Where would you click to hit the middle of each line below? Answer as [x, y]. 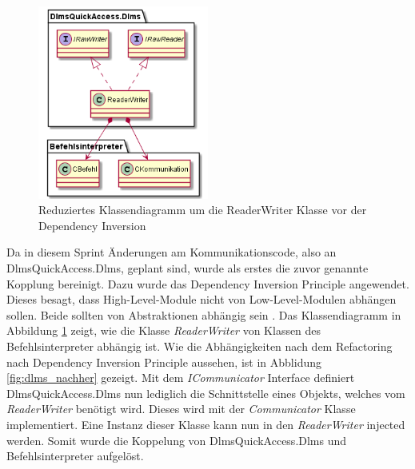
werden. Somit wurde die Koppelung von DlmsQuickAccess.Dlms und [177, 440]
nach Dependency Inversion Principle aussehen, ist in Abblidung [164, 362]
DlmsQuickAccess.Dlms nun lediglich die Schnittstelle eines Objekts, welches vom [206, 393]
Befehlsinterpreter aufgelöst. [75, 456]
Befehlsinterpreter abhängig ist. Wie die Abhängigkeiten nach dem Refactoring [200, 346]
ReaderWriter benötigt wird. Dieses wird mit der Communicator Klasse [181, 409]
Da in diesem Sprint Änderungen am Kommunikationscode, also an [172, 252]
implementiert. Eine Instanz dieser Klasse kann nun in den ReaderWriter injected [206, 424]
